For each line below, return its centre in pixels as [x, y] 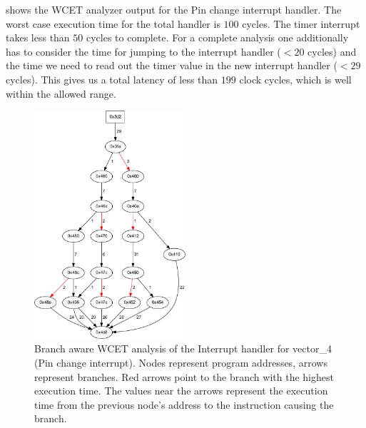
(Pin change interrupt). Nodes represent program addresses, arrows [181, 363]
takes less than [38, 37]
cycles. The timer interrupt [301, 23]
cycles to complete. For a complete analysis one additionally [217, 37]
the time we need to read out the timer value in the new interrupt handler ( [172, 65]
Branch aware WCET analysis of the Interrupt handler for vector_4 [183, 348]
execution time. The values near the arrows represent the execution [181, 391]
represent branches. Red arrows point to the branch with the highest [184, 376]
